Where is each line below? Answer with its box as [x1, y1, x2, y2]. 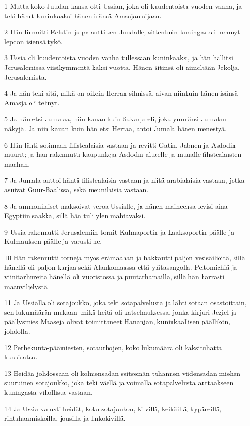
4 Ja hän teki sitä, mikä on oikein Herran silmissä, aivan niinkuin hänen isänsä [4, 88, 238, 98]
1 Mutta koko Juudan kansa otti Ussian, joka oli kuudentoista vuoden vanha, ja [4, 1, 242, 11]
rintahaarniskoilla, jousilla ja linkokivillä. [4, 413, 125, 423]
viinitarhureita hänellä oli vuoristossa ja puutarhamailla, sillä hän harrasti [4, 272, 225, 282]
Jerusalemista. [4, 71, 47, 82]
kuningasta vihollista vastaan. [4, 387, 93, 397]
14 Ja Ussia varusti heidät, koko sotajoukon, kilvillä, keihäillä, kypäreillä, [4, 403, 221, 413]
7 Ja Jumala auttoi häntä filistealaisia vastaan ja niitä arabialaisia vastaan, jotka [4, 175, 245, 185]
